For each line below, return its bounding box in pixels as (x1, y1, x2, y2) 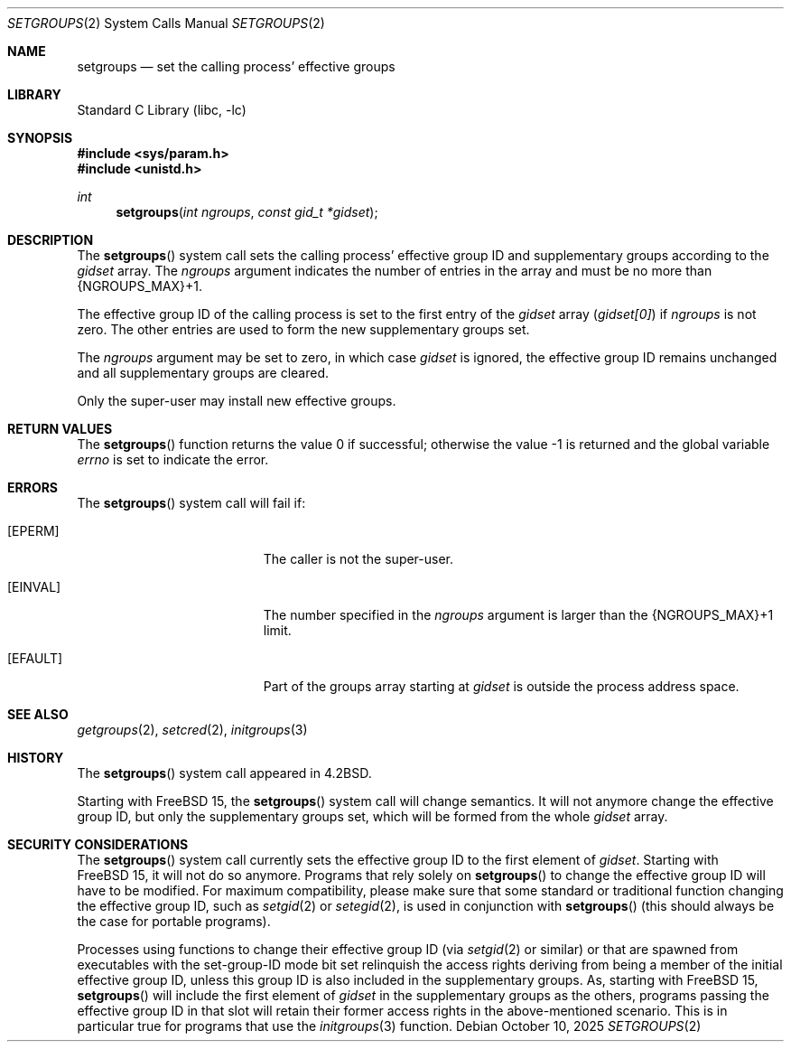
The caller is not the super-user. (263, 551, 454, 567)
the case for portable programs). (77, 913, 271, 929)
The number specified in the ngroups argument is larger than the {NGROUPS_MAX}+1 (263, 607, 774, 623)
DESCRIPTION (7, 232, 94, 248)
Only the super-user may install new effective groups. (77, 393, 396, 408)
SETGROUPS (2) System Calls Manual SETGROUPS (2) (7, 15, 325, 31)
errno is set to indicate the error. (77, 452, 269, 467)
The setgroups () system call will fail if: (77, 495, 306, 510)
